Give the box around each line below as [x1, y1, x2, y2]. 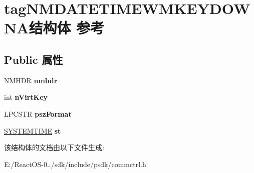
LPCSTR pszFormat [4, 108, 72, 119]
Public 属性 [4, 51, 63, 67]
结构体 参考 [29, 17, 105, 38]
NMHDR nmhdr [4, 75, 58, 85]
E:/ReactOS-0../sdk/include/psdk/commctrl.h [4, 159, 146, 169]
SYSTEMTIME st [4, 125, 61, 136]
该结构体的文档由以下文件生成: [4, 142, 104, 153]
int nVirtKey [4, 92, 48, 102]
